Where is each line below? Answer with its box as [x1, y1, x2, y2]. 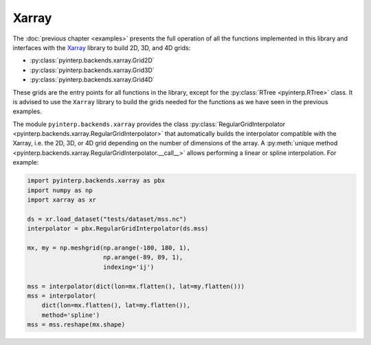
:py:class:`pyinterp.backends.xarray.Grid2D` [30, 56, 155, 64]
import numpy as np [27, 186, 93, 194]
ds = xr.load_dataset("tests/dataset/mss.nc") [27, 215, 187, 223]
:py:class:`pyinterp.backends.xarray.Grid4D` [30, 75, 155, 84]
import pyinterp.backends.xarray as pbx [27, 177, 165, 185]
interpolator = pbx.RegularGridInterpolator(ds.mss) [27, 225, 209, 233]
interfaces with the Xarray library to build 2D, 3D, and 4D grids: [12, 43, 191, 51]
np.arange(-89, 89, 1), [103, 254, 183, 261]
